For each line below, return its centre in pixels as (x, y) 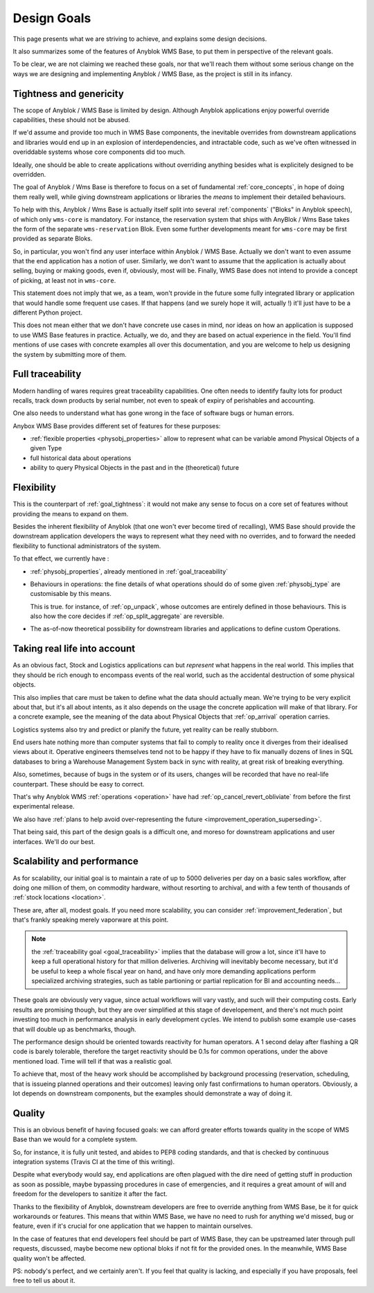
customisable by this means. (71, 594)
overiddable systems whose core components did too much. (99, 152)
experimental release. (44, 807)
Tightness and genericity (68, 94)
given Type (46, 448)
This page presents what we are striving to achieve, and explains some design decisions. (140, 39)
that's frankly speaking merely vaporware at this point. (91, 920)
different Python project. (48, 313)
